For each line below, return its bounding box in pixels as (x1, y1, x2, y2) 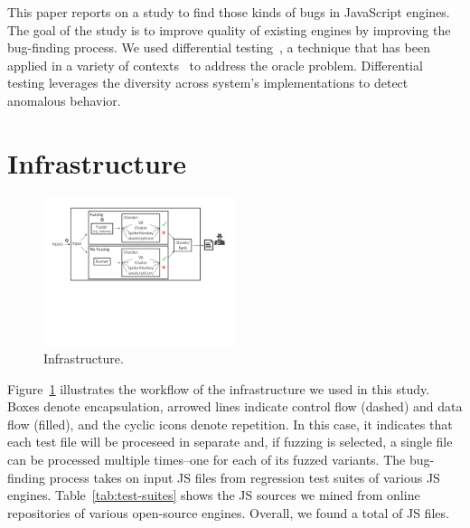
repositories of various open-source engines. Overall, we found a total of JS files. (7, 503, 449, 522)
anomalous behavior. (7, 90, 121, 109)
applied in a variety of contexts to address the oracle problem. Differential (7, 55, 423, 74)
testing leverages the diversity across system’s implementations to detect (7, 73, 409, 92)
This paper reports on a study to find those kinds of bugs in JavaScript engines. (7, 3, 450, 21)
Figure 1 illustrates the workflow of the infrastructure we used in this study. (7, 379, 430, 398)
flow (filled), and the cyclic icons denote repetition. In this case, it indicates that (7, 414, 453, 433)
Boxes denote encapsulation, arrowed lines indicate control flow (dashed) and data (7, 397, 463, 416)
